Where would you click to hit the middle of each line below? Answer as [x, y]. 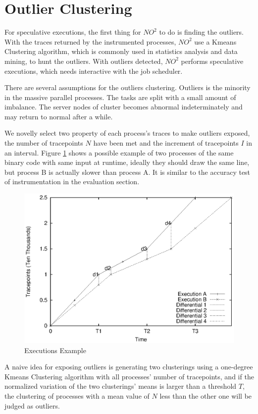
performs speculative [212, 61]
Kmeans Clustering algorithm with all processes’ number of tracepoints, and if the [129, 376]
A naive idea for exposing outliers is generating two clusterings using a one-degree [129, 367]
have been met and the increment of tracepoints [166, 143]
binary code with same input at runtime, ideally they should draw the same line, [127, 162]
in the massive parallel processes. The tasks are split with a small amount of [120, 97]
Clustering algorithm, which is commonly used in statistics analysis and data [121, 51]
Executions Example [55, 350]
